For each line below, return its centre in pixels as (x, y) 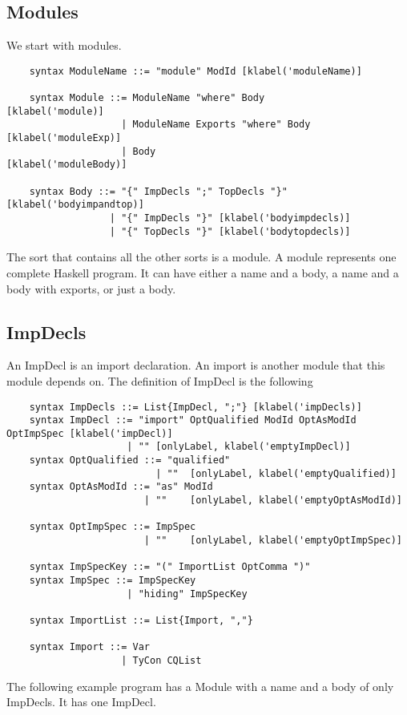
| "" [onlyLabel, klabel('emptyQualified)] (276, 473)
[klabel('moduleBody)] (67, 165)
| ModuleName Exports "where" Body (216, 125)
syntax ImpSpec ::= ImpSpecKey (113, 581)
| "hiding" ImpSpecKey (187, 594)
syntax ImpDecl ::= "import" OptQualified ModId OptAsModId (193, 420)
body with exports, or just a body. (91, 288)
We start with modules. (64, 45)
